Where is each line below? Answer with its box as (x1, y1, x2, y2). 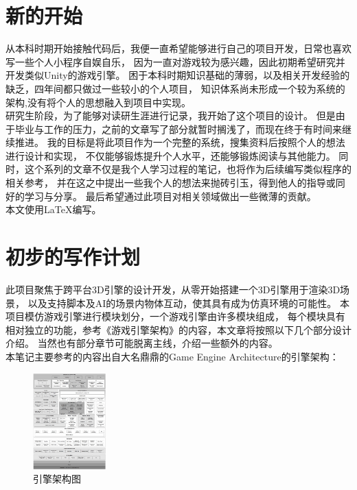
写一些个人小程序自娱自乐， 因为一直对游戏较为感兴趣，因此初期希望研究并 (5, 54, 345, 69)
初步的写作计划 (5, 243, 141, 271)
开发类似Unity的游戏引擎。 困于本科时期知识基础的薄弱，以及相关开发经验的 (5, 68, 350, 82)
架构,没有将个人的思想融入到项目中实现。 (5, 95, 191, 109)
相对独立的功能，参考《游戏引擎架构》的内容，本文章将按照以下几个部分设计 (5, 322, 352, 336)
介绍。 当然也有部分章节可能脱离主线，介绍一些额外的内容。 (5, 336, 278, 350)
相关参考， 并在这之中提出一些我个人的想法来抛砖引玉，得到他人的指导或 (5, 175, 336, 190)
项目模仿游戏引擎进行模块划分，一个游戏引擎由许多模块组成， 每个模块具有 (5, 309, 345, 323)
